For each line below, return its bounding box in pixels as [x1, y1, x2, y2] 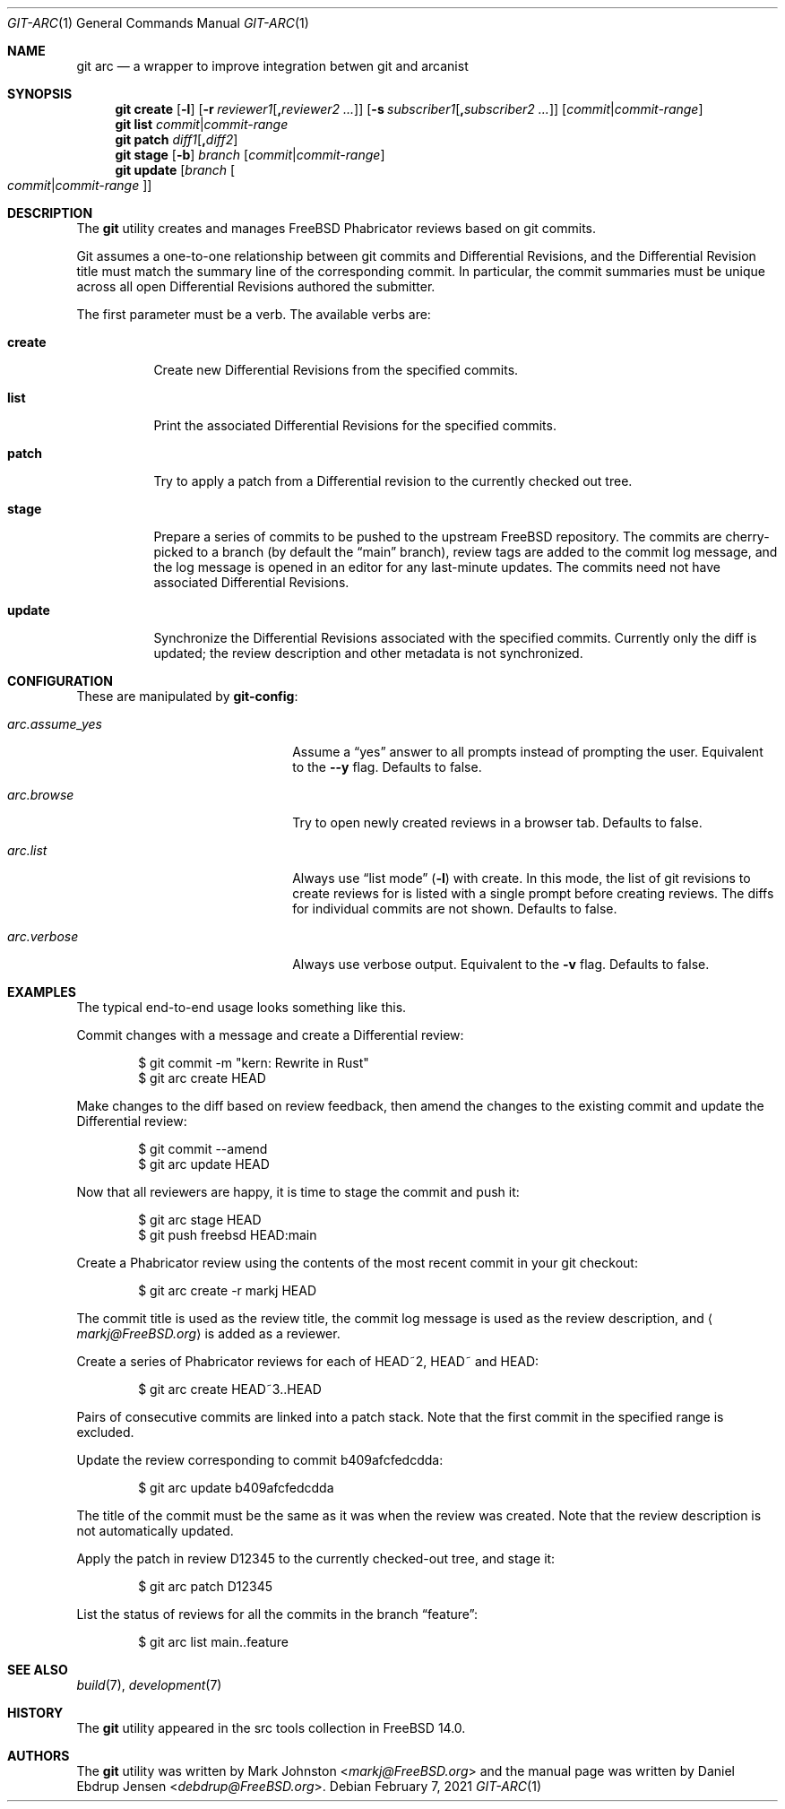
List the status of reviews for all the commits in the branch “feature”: [76, 1606, 479, 1622]
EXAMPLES [7, 984, 76, 1000]
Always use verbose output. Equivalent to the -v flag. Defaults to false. [292, 956, 710, 972]
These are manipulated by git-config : [76, 688, 298, 704]
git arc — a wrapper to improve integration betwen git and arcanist [76, 58, 469, 74]
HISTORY [7, 1705, 64, 1720]
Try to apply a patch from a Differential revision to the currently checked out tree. [153, 473, 633, 489]
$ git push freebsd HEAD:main [138, 1227, 317, 1242]
